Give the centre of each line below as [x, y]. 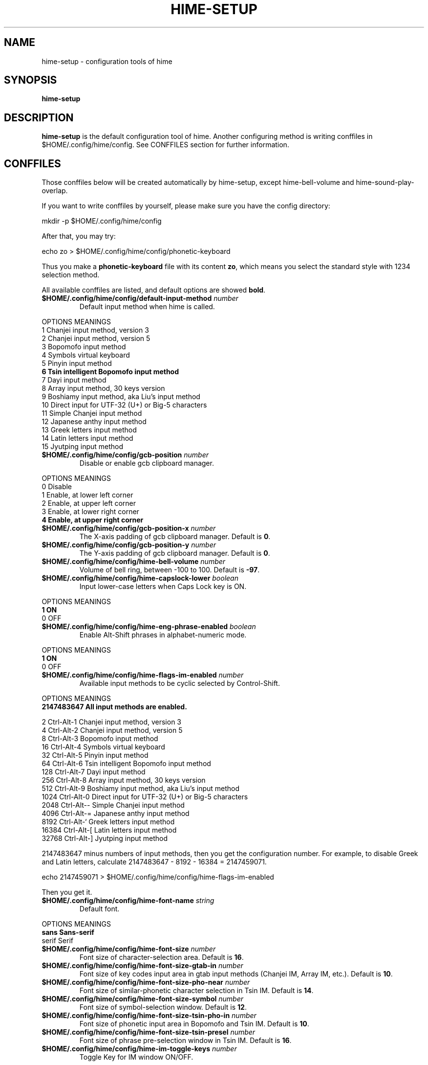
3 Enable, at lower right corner [90, 512]
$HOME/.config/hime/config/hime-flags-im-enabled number [143, 675]
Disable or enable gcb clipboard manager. [147, 463]
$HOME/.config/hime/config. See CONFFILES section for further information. [165, 145]
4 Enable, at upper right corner [93, 520]
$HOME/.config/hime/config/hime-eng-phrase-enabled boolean [149, 627]
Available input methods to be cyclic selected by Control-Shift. [180, 683]
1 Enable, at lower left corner [87, 495]
